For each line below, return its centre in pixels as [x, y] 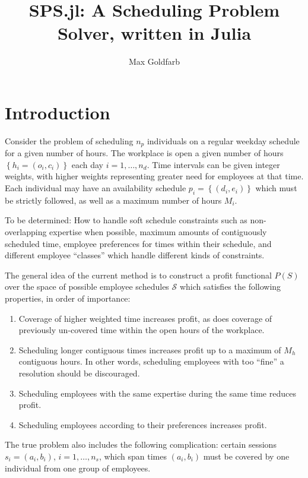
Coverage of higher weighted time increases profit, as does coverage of [145, 318]
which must [276, 188]
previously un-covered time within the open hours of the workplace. [142, 330]
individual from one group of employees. [78, 468]
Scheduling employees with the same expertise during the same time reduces [157, 393]
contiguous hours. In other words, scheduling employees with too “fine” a [151, 361]
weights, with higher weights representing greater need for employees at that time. [154, 176]
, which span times [133, 456]
